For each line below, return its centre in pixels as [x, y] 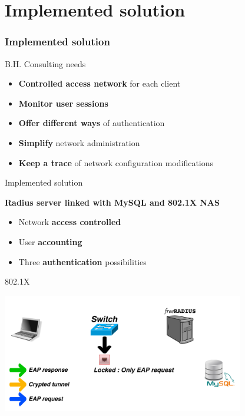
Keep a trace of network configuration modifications [116, 162]
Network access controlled [70, 222]
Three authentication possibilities [82, 261]
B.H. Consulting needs [45, 63]
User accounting [50, 241]
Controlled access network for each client [100, 83]
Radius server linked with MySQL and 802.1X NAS [112, 202]
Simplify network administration [79, 142]
